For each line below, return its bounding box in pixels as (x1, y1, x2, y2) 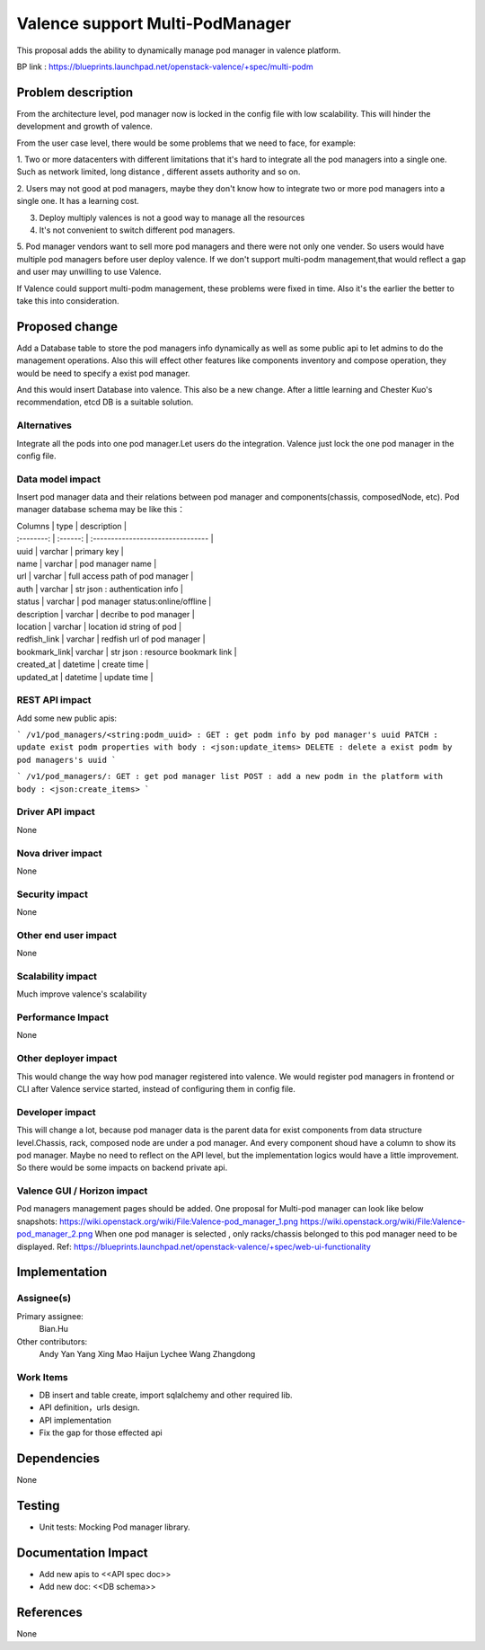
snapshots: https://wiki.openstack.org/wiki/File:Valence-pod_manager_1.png (16, 1216, 298, 1227)
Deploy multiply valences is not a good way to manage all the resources (39, 212, 305, 223)
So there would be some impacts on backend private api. (16, 1162, 228, 1173)
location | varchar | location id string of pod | (16, 621, 182, 632)
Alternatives (16, 419, 72, 431)
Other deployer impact (16, 1052, 118, 1065)
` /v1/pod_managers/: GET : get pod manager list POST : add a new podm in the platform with (16, 771, 444, 782)
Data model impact (16, 473, 101, 485)
